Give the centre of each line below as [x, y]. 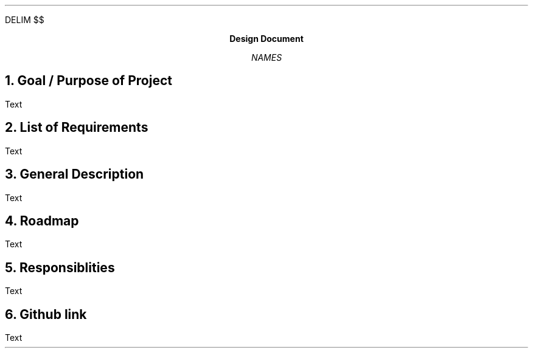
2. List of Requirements [77, 128]
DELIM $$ [25, 20]
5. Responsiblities [60, 267]
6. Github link [46, 314]
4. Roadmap [42, 221]
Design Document [266, 39]
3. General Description [75, 174]
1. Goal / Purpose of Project [89, 81]
